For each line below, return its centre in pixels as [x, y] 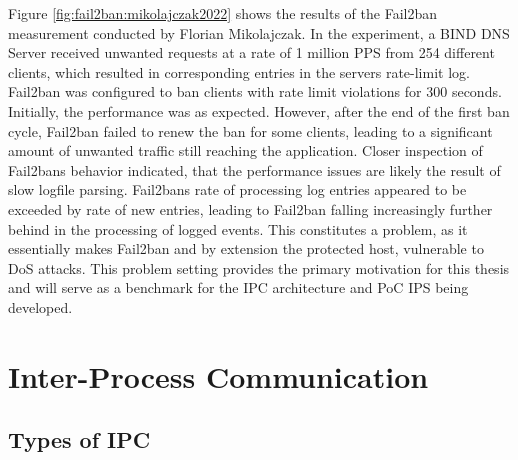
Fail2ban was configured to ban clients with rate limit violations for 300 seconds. [255, 91]
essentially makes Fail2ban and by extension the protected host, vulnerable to [246, 248]
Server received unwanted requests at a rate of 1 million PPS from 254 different [251, 52]
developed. [40, 306]
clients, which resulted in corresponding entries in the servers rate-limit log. [239, 71]
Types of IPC [79, 439]
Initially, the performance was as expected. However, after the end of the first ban [259, 110]
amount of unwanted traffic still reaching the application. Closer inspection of [245, 150]
